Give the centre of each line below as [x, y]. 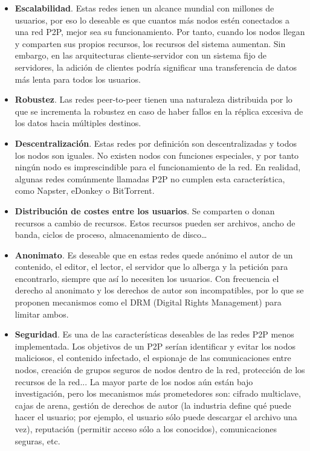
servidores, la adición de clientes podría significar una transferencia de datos [156, 67]
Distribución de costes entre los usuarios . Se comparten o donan [145, 210]
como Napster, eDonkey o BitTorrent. [85, 190]
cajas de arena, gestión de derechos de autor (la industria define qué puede [153, 405]
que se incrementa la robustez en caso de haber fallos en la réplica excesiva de [159, 111]
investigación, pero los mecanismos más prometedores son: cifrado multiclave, [158, 393]
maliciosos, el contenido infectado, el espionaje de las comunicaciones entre [153, 358]
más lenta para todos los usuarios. [78, 79]
